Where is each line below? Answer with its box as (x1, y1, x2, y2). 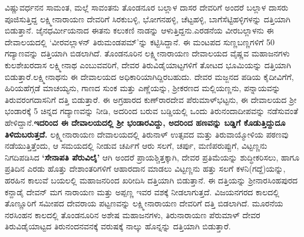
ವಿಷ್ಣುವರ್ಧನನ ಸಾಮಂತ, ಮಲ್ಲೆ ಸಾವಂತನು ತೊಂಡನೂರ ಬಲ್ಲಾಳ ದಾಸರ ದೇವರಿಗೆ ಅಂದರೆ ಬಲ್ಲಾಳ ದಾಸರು (5, 1, 289, 13)
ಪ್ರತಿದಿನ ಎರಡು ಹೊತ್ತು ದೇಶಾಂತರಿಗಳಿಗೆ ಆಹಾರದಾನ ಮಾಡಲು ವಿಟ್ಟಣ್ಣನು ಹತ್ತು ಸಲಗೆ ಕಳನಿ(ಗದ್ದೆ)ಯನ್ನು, (5, 162, 286, 175)
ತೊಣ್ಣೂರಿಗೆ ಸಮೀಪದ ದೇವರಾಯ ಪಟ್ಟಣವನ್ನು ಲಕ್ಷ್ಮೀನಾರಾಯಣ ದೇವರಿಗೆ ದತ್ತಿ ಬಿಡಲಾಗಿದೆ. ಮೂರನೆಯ (5, 197, 283, 209)
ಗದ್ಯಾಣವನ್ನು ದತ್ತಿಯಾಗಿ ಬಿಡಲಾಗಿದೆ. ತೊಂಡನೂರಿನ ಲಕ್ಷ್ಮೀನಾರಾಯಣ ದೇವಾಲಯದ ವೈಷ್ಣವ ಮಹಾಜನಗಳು (5, 47, 290, 59)
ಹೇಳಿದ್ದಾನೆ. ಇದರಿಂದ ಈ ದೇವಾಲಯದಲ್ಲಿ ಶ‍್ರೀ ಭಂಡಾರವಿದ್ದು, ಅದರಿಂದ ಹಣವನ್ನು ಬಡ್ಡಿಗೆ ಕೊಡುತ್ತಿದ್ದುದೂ (5, 116, 286, 128)
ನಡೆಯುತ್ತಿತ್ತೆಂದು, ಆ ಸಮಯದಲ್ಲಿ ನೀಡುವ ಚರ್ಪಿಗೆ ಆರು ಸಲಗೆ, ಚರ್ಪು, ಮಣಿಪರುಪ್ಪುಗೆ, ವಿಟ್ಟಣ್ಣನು (5, 139, 267, 152)
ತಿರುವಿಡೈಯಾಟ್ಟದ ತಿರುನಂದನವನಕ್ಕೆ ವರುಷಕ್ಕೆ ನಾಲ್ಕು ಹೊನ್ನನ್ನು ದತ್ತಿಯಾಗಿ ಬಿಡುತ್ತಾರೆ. (5, 220, 231, 232)
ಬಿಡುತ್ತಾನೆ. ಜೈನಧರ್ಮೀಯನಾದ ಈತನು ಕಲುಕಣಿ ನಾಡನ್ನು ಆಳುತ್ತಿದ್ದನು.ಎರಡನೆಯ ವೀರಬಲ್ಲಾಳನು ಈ (5, 24, 274, 36)
